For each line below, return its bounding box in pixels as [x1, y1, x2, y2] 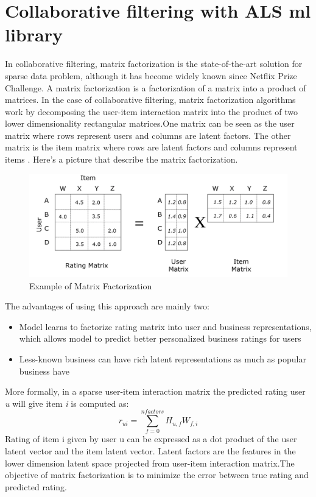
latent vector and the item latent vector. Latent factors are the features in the [5, 445, 296, 457]
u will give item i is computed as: [5, 397, 129, 409]
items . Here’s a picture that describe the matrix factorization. [5, 153, 238, 166]
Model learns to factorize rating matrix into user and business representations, [19, 320, 312, 333]
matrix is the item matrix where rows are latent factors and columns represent [5, 141, 298, 153]
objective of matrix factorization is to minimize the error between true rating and [5, 468, 309, 481]
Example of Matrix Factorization [29, 279, 152, 292]
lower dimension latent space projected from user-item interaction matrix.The [5, 456, 295, 469]
